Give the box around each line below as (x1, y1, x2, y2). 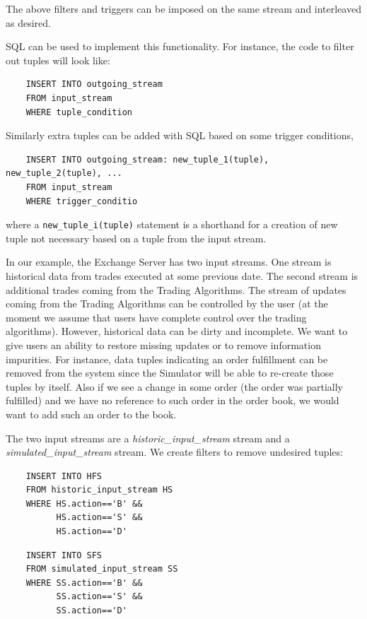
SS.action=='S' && (56, 591, 143, 602)
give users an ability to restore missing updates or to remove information (6, 337, 321, 352)
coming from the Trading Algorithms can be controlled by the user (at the (6, 296, 328, 311)
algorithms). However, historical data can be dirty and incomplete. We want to (6, 324, 348, 338)
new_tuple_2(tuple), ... (6, 168, 122, 179)
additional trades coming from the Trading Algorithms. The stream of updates (6, 282, 346, 297)
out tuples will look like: (6, 52, 110, 67)
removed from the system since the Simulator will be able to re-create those (6, 365, 334, 380)
